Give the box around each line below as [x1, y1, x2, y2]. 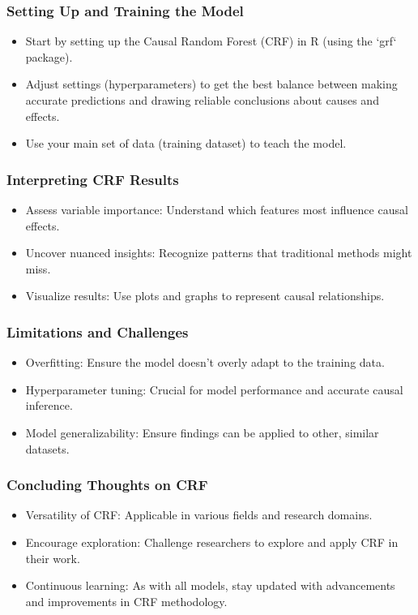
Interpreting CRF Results [6, 169, 179, 189]
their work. [25, 549, 80, 566]
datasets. [25, 440, 70, 457]
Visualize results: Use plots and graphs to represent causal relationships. [25, 287, 385, 304]
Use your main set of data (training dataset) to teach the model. [25, 135, 347, 152]
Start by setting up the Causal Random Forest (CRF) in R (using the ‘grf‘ [25, 32, 397, 49]
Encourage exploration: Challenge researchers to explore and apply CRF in [25, 533, 399, 550]
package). [25, 48, 73, 65]
